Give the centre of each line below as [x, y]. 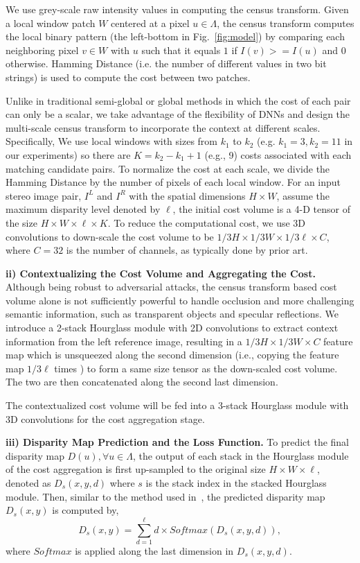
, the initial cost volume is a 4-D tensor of [261, 209]
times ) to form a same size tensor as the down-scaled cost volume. [196, 368]
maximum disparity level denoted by [83, 209]
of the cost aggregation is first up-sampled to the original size [136, 469]
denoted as [28, 483]
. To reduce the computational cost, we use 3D [207, 222]
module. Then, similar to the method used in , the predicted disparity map [165, 496]
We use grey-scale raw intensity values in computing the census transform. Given [177, 9]
